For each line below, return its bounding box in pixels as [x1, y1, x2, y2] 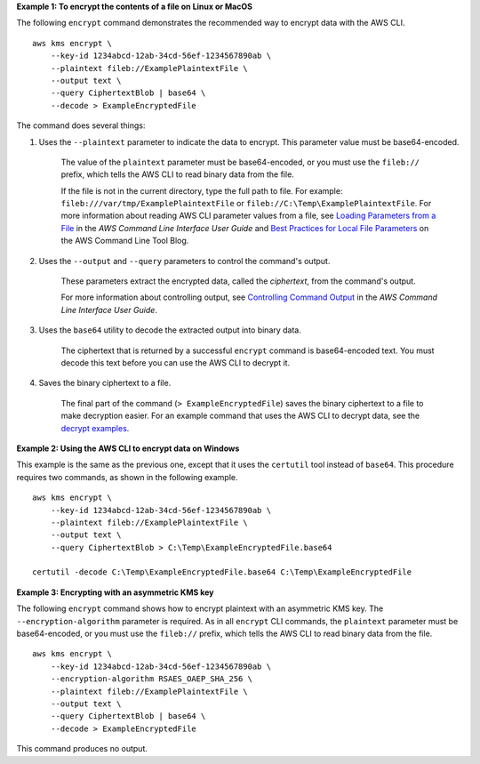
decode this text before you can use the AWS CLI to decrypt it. [60, 357, 291, 368]
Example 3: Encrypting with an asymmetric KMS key [16, 587, 214, 598]
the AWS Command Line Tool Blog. [60, 236, 189, 246]
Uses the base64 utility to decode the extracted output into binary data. [38, 325, 302, 335]
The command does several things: [16, 120, 146, 131]
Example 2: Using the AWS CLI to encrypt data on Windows [16, 443, 240, 454]
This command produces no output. [16, 744, 148, 754]
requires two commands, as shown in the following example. [16, 471, 239, 482]
